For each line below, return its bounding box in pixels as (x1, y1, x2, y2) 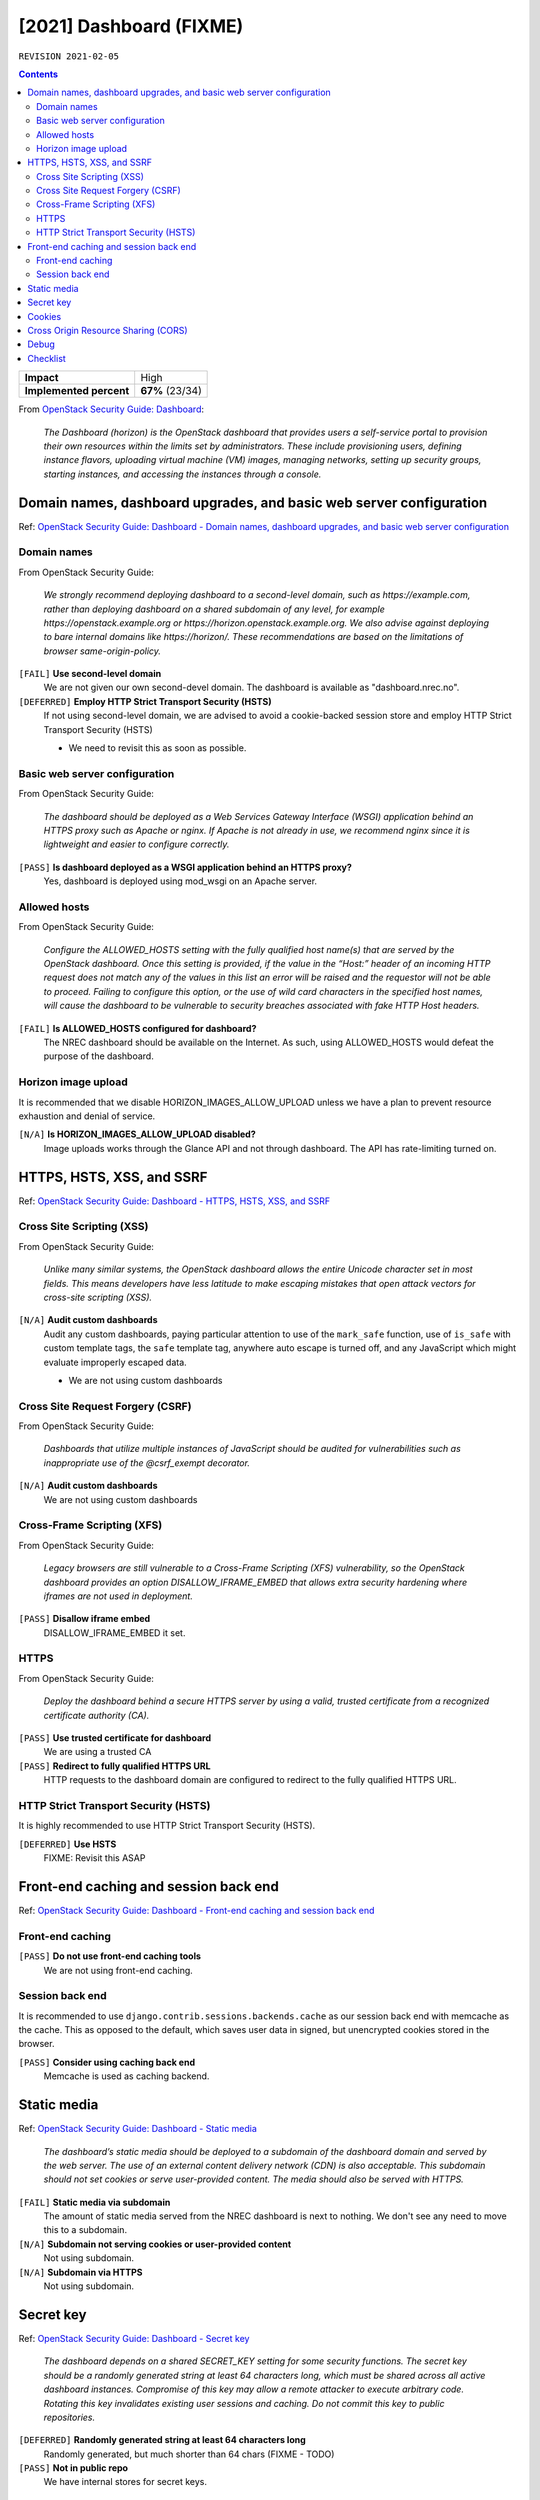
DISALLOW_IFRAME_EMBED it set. (43, 1626, 186, 1639)
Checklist (27, 352, 67, 364)
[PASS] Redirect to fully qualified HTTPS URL (18, 1760, 211, 1772)
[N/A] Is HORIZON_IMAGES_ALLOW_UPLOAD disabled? (18, 1128, 256, 1140)
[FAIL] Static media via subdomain (18, 2196, 171, 2208)
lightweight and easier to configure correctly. (43, 838, 230, 850)
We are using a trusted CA (43, 1746, 152, 1758)
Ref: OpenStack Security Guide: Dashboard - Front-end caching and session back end (18, 1905, 375, 1916)
